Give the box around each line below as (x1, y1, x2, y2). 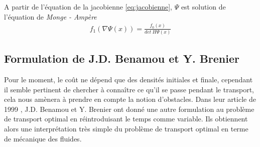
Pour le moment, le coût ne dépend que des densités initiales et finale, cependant (4, 74, 253, 85)
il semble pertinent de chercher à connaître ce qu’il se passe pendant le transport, (4, 84, 254, 94)
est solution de (181, 2, 226, 12)
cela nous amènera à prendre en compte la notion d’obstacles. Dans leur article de (4, 94, 256, 104)
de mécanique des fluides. (4, 133, 82, 143)
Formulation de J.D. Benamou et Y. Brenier (4, 51, 239, 66)
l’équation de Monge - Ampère (4, 11, 97, 22)
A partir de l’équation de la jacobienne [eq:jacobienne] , (4, 2, 172, 12)
